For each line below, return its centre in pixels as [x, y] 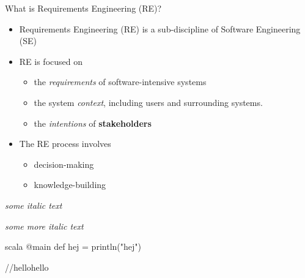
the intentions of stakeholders [93, 123]
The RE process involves [65, 144]
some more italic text [44, 226]
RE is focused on [51, 61]
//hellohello [27, 267]
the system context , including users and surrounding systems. [148, 102]
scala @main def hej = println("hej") [73, 246]
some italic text [34, 205]
